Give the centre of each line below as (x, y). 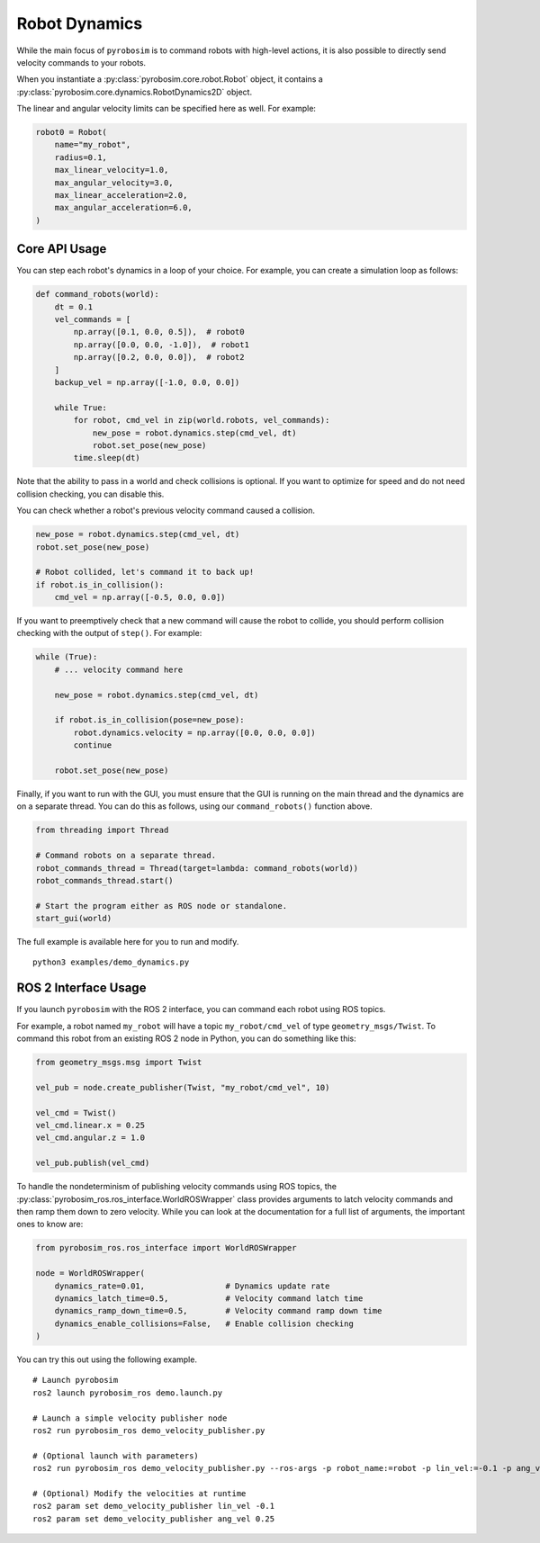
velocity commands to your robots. (81, 62)
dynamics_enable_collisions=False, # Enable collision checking (204, 1323)
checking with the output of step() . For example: (109, 633)
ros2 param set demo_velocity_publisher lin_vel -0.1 (153, 1506)
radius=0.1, (81, 157)
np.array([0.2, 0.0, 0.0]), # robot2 (159, 357)
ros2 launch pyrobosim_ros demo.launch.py (128, 1393)
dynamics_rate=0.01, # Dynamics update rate (192, 1286)
